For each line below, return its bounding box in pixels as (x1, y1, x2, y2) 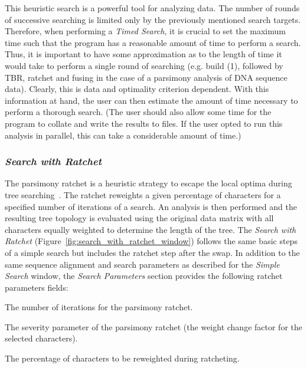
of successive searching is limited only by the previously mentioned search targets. (5, 13, 301, 25)
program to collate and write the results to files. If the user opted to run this (5, 117, 283, 129)
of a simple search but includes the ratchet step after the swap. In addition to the (5, 246, 300, 258)
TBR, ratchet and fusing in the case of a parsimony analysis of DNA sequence (5, 71, 288, 83)
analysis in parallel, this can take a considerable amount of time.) (5, 129, 241, 141)
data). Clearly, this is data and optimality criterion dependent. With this (5, 83, 269, 95)
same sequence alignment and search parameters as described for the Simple (5, 258, 280, 270)
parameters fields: (5, 281, 68, 293)
